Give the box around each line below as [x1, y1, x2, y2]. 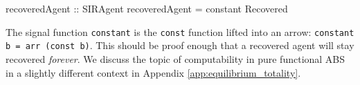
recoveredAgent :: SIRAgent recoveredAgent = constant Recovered [6, 1, 288, 15]
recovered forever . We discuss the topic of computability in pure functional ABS [6, 51, 345, 66]
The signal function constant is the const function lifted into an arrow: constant [6, 24, 354, 39]
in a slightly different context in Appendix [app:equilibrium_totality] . [6, 65, 301, 79]
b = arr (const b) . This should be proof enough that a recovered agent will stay [6, 38, 354, 53]
